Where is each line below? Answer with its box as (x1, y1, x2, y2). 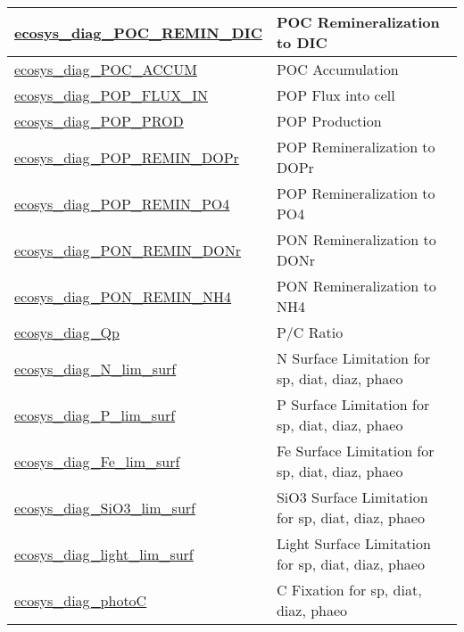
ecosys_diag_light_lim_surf (14, 543, 194, 564)
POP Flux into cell (276, 85, 395, 105)
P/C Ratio (276, 322, 344, 342)
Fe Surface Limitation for (276, 440, 435, 461)
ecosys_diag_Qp (14, 322, 120, 342)
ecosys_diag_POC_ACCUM (14, 59, 197, 79)
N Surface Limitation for (276, 348, 431, 368)
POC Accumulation (276, 59, 399, 79)
